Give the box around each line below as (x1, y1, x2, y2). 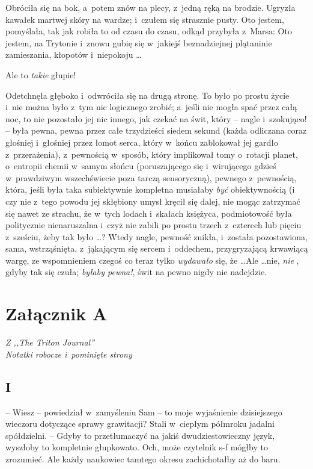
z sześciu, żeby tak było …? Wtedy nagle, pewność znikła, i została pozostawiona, (5, 230, 308, 243)
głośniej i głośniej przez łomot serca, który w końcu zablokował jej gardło (5, 135, 278, 148)
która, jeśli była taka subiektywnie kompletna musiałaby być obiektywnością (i (5, 183, 295, 196)
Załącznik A (5, 301, 108, 326)
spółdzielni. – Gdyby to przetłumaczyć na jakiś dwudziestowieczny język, (5, 429, 275, 441)
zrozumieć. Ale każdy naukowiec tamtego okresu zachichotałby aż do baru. (5, 452, 281, 465)
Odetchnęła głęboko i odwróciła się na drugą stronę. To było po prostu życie (5, 89, 290, 101)
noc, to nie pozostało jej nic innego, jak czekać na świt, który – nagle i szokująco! (5, 112, 307, 125)
